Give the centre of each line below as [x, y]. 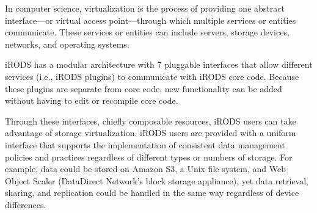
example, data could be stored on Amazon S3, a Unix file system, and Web [145, 169]
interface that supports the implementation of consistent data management [145, 144]
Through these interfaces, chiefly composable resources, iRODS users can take [151, 121]
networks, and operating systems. [67, 44]
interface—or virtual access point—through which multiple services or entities [151, 20]
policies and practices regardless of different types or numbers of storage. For [149, 157]
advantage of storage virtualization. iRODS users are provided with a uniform [151, 133]
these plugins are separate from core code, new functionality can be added [144, 88]
